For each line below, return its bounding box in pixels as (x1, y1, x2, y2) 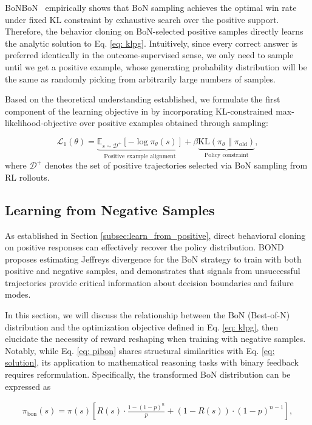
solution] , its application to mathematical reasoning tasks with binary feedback (5, 356, 299, 369)
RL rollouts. (5, 170, 50, 183)
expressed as (5, 380, 51, 392)
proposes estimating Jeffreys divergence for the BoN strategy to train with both (5, 252, 302, 265)
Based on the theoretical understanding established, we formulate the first (5, 93, 280, 105)
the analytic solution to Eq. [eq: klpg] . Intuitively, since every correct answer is (5, 36, 298, 49)
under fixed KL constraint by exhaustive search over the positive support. (5, 13, 279, 25)
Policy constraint (204, 152, 249, 158)
